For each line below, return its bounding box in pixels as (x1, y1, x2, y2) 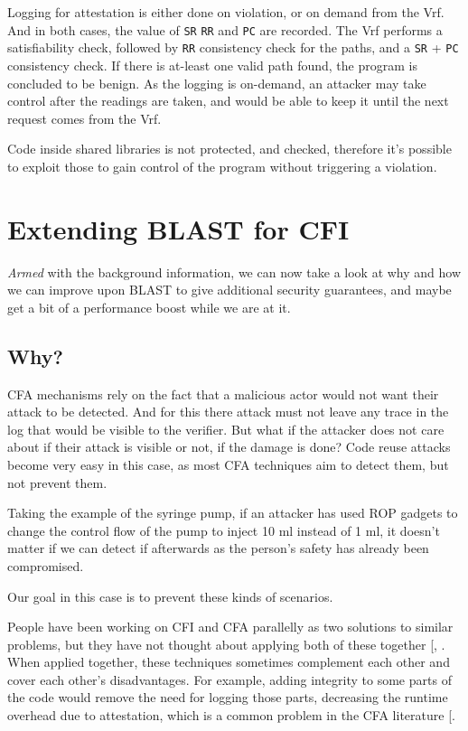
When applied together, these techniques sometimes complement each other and (7, 652, 450, 671)
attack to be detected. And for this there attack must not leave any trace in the (7, 402, 449, 421)
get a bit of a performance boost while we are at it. (7, 297, 291, 316)
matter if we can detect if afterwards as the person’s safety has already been (7, 539, 429, 558)
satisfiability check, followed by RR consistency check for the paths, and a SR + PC (7, 38, 459, 57)
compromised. (7, 556, 84, 575)
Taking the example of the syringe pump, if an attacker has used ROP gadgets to (7, 503, 458, 522)
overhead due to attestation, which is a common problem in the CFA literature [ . (7, 706, 455, 725)
